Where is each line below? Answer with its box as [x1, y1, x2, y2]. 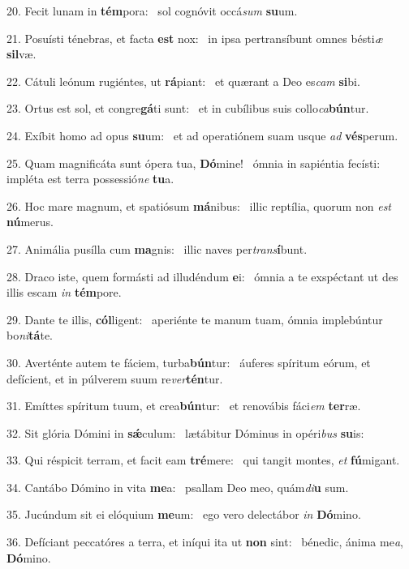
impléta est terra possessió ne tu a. [6, 170, 174, 187]
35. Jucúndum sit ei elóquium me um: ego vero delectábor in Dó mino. [6, 506, 361, 523]
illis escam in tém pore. [6, 284, 122, 301]
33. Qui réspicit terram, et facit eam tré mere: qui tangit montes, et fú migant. [6, 451, 400, 468]
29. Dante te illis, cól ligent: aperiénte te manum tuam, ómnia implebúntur [6, 310, 383, 327]
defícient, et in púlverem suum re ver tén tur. [6, 370, 223, 387]
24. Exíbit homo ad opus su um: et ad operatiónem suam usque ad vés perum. [6, 126, 398, 143]
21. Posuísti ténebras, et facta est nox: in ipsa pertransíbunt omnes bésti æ [6, 29, 383, 46]
